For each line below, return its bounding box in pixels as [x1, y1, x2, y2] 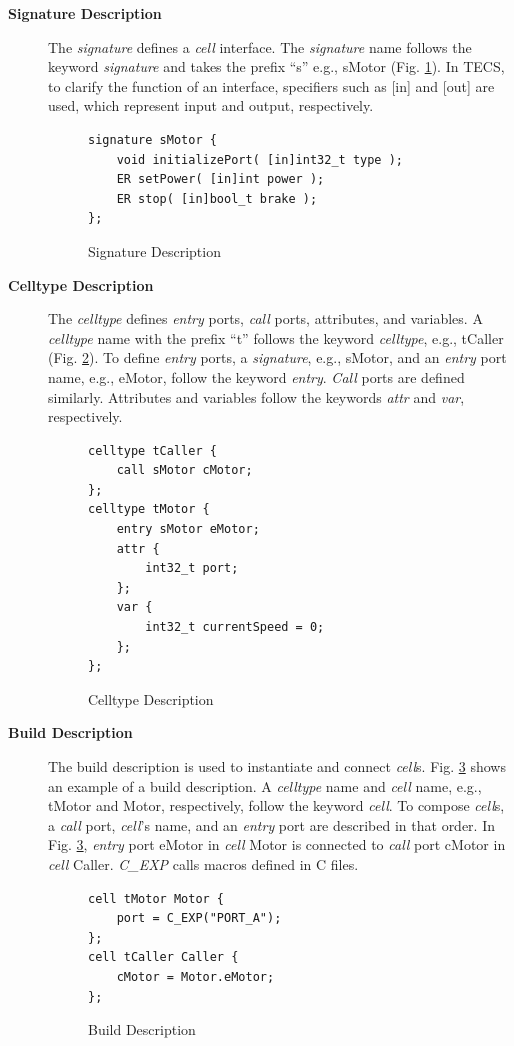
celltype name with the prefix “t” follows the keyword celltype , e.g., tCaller [48, 327, 504, 348]
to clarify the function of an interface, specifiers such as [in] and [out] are [48, 75, 495, 96]
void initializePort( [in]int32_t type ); [116, 152, 403, 167]
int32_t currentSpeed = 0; [145, 620, 325, 635]
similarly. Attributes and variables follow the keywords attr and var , [48, 386, 465, 407]
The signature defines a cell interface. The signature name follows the [48, 36, 472, 57]
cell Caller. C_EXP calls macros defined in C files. [48, 853, 359, 874]
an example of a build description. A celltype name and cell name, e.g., [48, 775, 482, 796]
